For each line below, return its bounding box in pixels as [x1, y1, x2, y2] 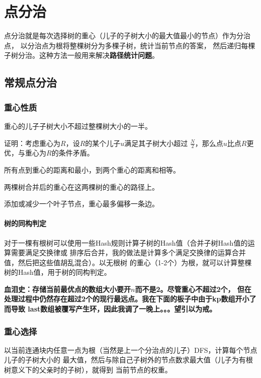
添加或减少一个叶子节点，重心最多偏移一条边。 [4, 198, 159, 209]
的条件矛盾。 [51, 147, 94, 158]
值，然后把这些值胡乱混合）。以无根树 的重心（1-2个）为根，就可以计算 [4, 257, 238, 267]
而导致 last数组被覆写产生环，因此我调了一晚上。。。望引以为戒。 [4, 304, 217, 314]
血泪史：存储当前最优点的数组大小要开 [4, 283, 131, 294]
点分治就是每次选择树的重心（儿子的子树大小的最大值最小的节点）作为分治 [4, 30, 250, 41]
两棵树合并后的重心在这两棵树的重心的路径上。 [4, 181, 159, 192]
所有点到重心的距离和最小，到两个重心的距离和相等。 [4, 164, 180, 175]
